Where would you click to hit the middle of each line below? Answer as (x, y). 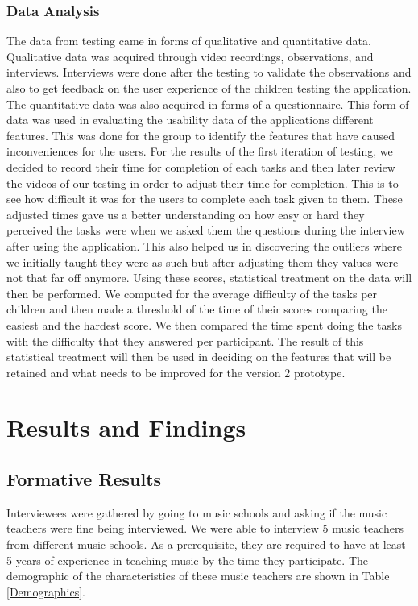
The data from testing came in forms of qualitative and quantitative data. (189, 41)
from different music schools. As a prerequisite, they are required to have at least (206, 544)
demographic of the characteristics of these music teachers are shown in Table (198, 576)
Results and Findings (126, 428)
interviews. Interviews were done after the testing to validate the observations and (209, 72)
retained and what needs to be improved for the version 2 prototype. (176, 372)
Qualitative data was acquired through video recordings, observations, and (190, 56)
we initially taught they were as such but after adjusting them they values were (203, 261)
